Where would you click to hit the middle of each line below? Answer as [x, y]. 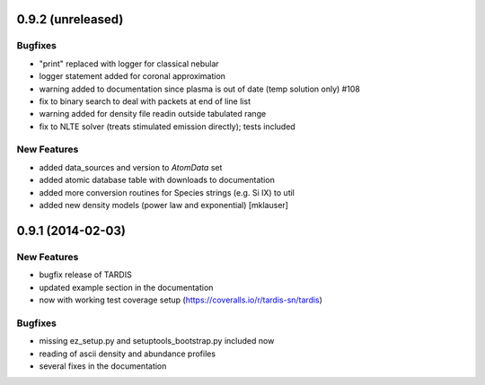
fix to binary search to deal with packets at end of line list [145, 101]
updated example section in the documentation [126, 287]
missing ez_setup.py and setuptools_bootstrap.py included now [157, 341]
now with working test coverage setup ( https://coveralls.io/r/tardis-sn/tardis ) [181, 300]
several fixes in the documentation [103, 366]
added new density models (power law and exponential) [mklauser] [164, 206]
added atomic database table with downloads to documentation [157, 180]
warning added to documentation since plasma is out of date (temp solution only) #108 [200, 89]
